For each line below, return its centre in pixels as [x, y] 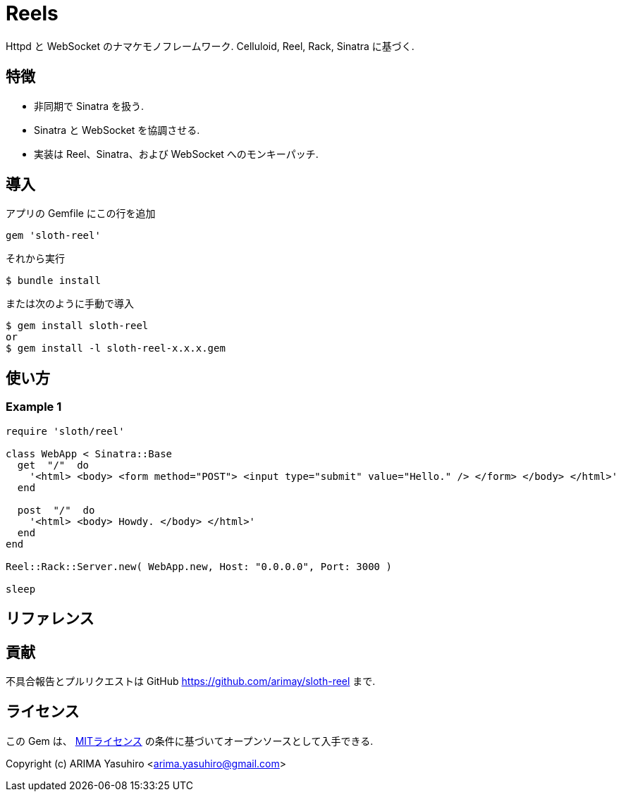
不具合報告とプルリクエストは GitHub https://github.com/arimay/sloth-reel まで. [191, 681]
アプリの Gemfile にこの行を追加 [81, 214]
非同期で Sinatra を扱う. [89, 106]
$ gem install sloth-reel [77, 326]
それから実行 [35, 259]
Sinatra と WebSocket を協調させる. [117, 130]
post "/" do [56, 510]
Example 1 [34, 407]
